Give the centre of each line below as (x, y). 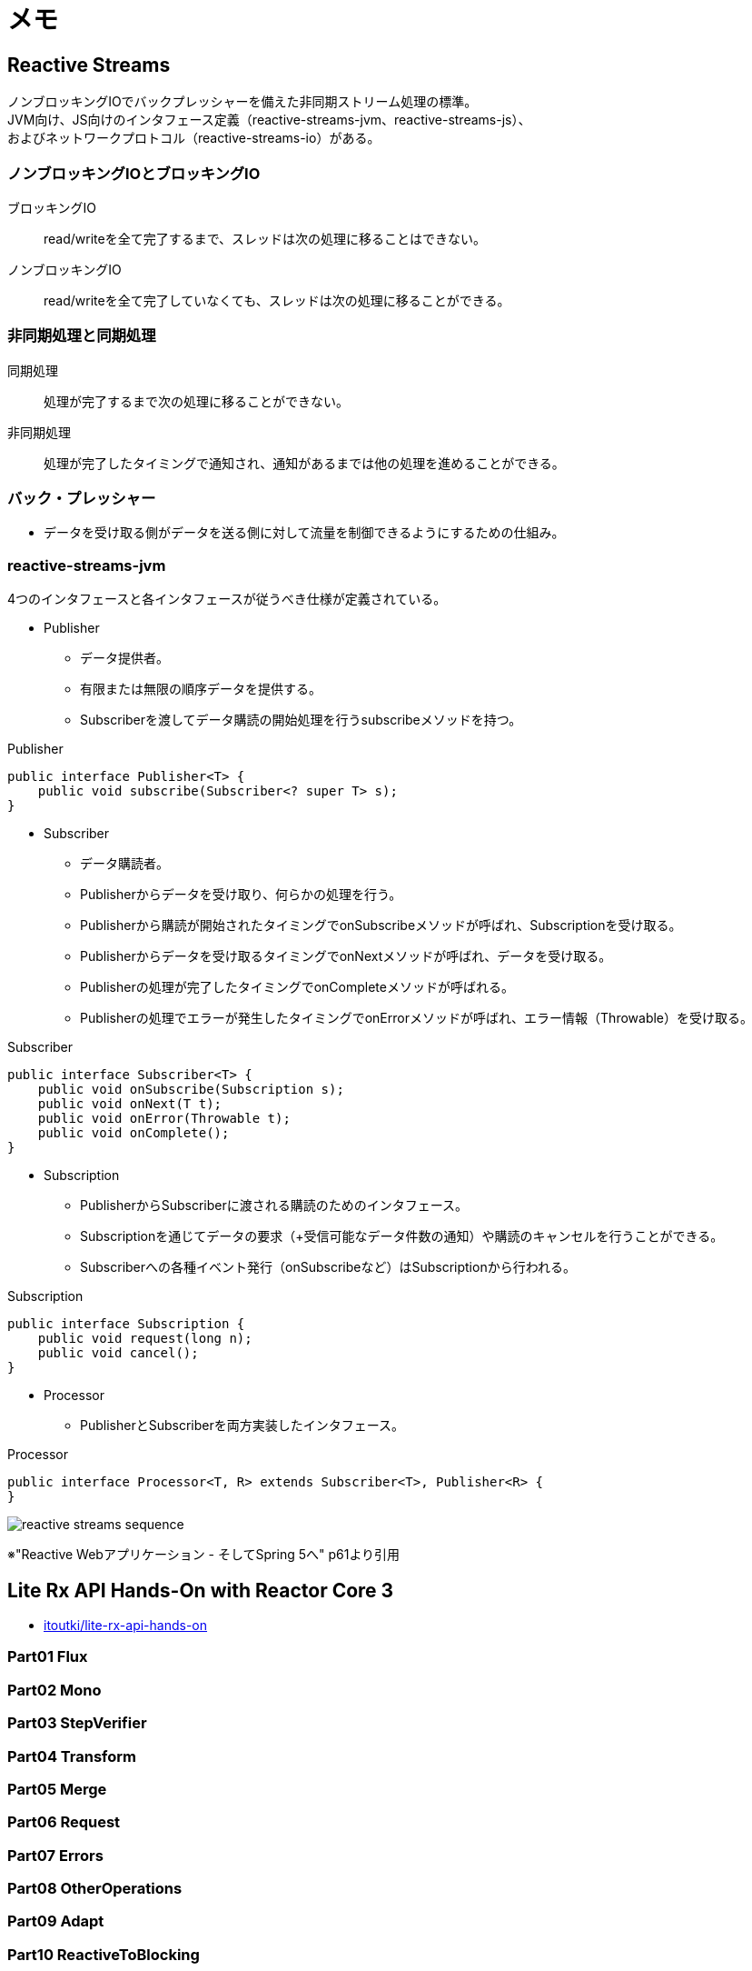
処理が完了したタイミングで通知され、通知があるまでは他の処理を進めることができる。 (304, 463)
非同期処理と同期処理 (82, 336)
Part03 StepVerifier (77, 1723)
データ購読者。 (124, 864)
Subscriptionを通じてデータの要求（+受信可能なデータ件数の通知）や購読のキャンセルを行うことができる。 (402, 1236)
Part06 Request (64, 1822)
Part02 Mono (54, 1690)
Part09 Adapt (56, 1921)
